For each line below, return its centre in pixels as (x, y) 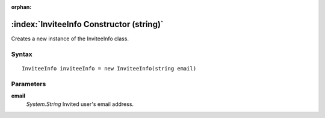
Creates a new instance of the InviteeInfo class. (70, 39)
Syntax (22, 54)
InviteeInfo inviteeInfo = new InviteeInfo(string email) (109, 68)
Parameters (29, 84)
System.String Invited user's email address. (80, 104)
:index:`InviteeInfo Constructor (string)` (87, 24)
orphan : (21, 7)
